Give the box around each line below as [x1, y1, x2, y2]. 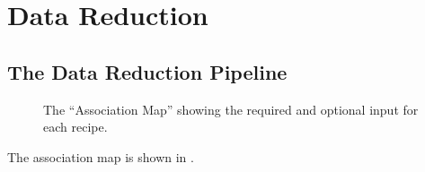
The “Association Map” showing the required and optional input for [43, 99, 419, 118]
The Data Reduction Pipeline [7, 57, 288, 85]
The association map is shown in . [7, 147, 194, 166]
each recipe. [43, 117, 108, 136]
